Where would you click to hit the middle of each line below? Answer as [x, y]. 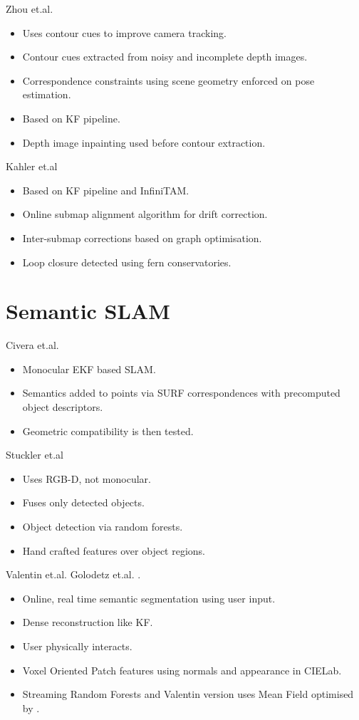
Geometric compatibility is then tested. [108, 431]
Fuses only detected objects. [83, 502]
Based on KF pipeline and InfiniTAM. [106, 190]
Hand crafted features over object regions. [114, 550]
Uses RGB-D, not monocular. [87, 478]
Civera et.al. [32, 345]
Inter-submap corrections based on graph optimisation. [142, 238]
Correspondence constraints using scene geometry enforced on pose [168, 80]
